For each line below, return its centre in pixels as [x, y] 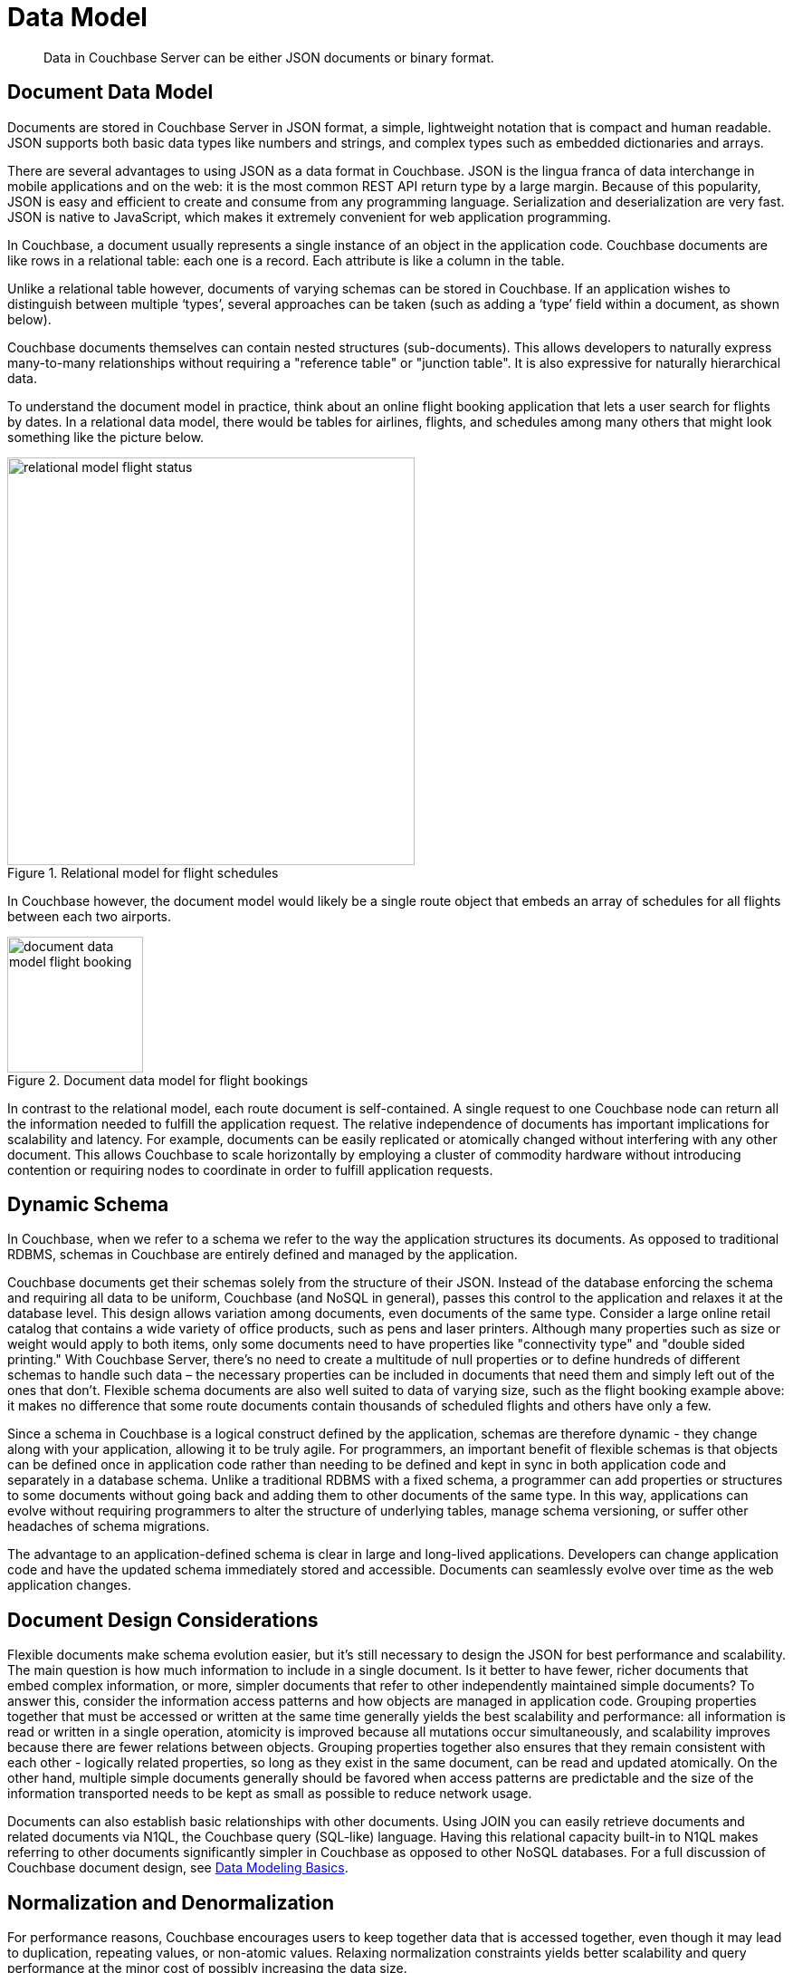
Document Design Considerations [163, 1620]
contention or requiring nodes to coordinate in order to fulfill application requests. [250, 1169]
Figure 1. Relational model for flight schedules [143, 872]
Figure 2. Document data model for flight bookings [158, 1080]
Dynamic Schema [88, 1205]
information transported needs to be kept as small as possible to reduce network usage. [270, 1794]
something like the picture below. [106, 437]
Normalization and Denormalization [171, 1902]
